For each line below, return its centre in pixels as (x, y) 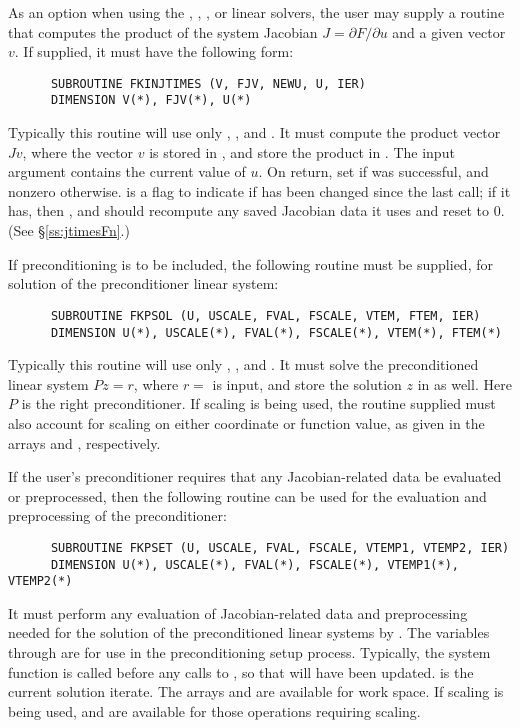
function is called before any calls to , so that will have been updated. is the (241, 671)
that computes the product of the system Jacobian (163, 31)
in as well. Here (464, 383)
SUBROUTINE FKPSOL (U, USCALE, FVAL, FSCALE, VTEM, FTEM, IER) (265, 315)
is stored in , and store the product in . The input (302, 151)
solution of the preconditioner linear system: (143, 283)
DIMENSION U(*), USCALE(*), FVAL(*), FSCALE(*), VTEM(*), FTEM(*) (276, 332)
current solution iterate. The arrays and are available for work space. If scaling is (256, 691)
